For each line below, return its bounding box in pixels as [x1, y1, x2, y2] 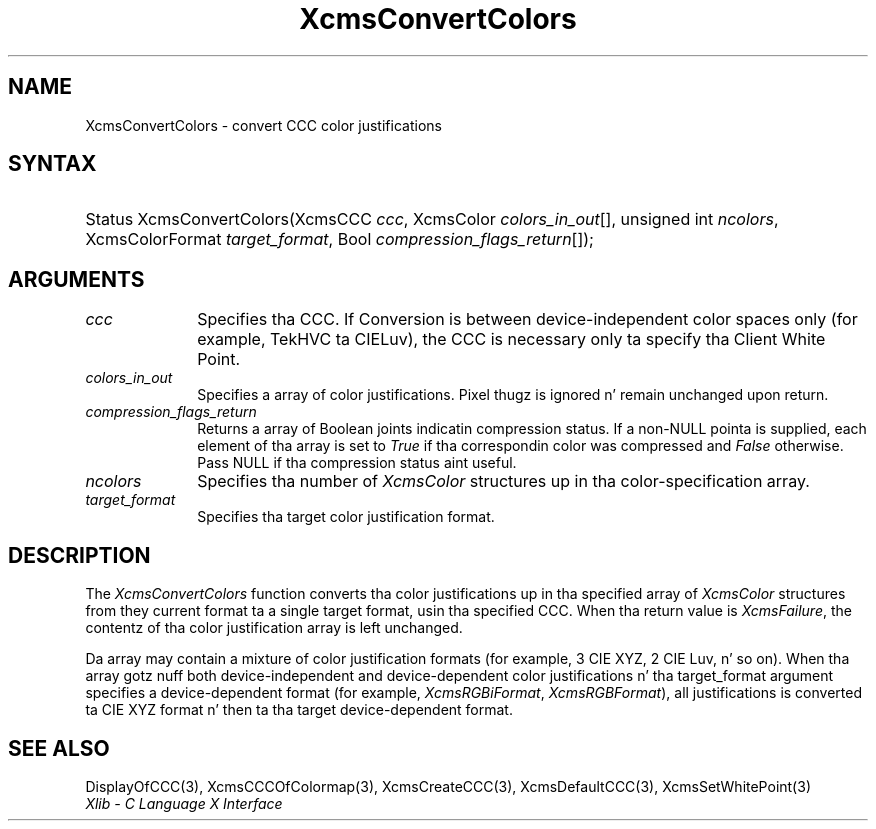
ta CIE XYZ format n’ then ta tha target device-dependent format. [85, 701, 513, 719]
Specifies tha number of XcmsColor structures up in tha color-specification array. [197, 471, 810, 492]
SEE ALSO [8, 735, 110, 761]
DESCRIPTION [8, 542, 151, 568]
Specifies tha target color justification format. [197, 508, 495, 526]
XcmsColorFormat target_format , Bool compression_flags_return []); [85, 229, 594, 250]
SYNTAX [8, 151, 97, 177]
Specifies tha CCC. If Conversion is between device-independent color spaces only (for [197, 309, 858, 330]
